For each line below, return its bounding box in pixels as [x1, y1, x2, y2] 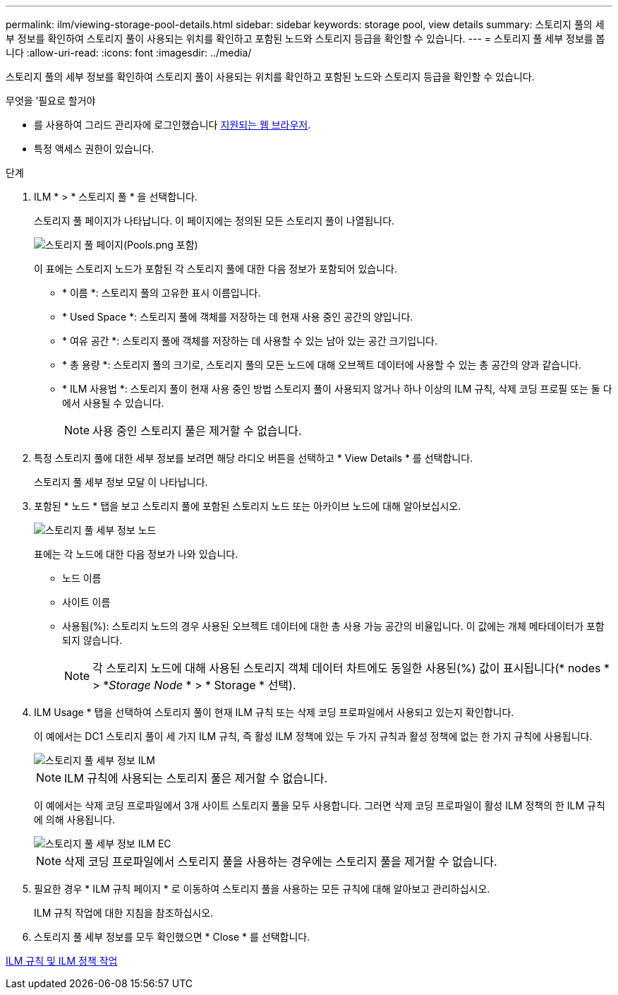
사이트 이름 [62, 596, 111, 608]
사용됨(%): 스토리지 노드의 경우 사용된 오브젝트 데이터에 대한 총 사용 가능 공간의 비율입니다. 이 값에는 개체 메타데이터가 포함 [62, 620, 605, 632]
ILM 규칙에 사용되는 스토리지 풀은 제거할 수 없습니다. [64, 771, 328, 785]
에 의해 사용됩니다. [34, 814, 115, 826]
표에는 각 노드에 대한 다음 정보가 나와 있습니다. [34, 548, 238, 560]
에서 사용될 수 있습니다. [62, 397, 164, 409]
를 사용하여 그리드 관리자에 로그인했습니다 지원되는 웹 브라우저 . [34, 119, 311, 131]
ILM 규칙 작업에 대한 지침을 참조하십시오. [34, 907, 214, 919]
